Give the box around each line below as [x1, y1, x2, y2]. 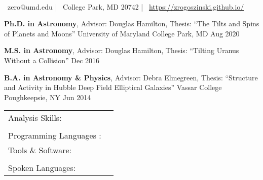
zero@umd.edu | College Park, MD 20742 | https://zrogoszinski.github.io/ [7, 1, 244, 12]
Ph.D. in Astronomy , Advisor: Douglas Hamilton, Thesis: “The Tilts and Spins [4, 18, 259, 29]
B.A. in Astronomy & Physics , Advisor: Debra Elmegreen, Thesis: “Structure [4, 72, 258, 82]
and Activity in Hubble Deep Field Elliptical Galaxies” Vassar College [4, 82, 222, 93]
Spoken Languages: [8, 162, 76, 174]
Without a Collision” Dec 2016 [4, 55, 100, 65]
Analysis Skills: [8, 112, 62, 124]
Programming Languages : [8, 129, 101, 142]
